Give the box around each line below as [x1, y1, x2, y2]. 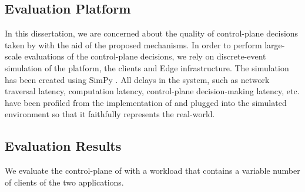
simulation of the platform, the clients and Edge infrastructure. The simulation [5, 61, 289, 74]
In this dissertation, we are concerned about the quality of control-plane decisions [5, 27, 299, 39]
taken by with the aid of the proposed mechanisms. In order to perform [5, 38, 262, 51]
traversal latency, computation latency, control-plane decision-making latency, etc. [5, 85, 300, 97]
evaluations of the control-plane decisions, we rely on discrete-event [24, 50, 266, 62]
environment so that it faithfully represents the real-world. [5, 108, 215, 120]
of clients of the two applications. [5, 176, 124, 188]
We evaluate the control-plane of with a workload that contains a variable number [5, 164, 300, 177]
